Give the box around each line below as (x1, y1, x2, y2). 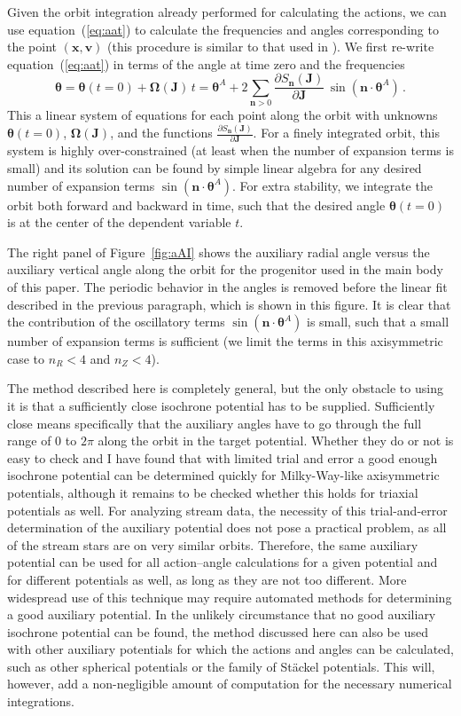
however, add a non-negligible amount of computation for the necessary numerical (7, 674, 452, 693)
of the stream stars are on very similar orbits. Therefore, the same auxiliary (7, 535, 418, 554)
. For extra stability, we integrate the (232, 176, 433, 194)
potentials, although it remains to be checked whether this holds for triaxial (7, 483, 418, 501)
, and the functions (110, 123, 213, 142)
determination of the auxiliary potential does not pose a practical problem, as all (7, 518, 447, 537)
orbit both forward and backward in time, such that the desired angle (7, 195, 386, 214)
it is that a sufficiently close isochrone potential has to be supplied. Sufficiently (7, 396, 435, 414)
